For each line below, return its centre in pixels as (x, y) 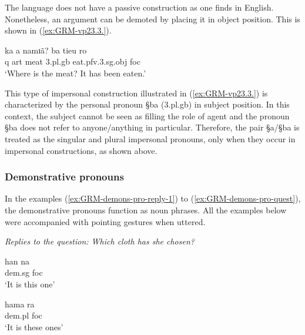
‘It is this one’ (30, 284)
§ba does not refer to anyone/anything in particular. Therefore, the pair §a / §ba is (152, 127)
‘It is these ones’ (34, 326)
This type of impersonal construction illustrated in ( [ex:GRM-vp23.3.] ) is (136, 93)
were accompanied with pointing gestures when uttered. (105, 221)
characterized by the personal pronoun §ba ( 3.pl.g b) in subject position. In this (147, 104)
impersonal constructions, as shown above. (81, 150)
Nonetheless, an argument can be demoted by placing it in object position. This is (152, 19)
